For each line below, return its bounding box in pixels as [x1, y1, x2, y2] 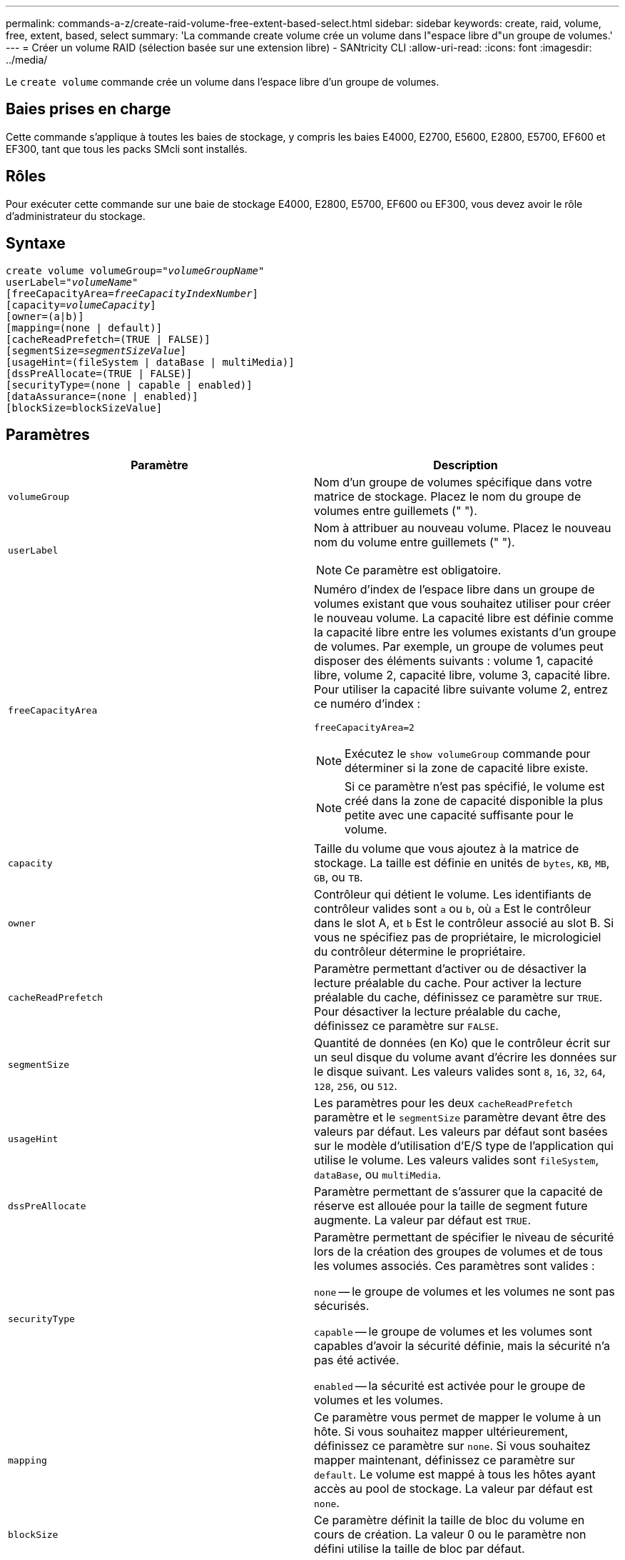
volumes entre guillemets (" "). [314, 504, 477, 519]
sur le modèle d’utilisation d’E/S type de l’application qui [314, 1139, 614, 1154]
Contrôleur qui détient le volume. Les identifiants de [314, 887, 591, 902]
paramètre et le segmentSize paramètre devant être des [314, 1110, 606, 1125]
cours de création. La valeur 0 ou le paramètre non [314, 1527, 586, 1542]
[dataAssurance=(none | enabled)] [6, 390, 198, 402]
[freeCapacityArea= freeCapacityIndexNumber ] [6, 287, 259, 299]
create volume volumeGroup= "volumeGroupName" [6, 264, 265, 276]
